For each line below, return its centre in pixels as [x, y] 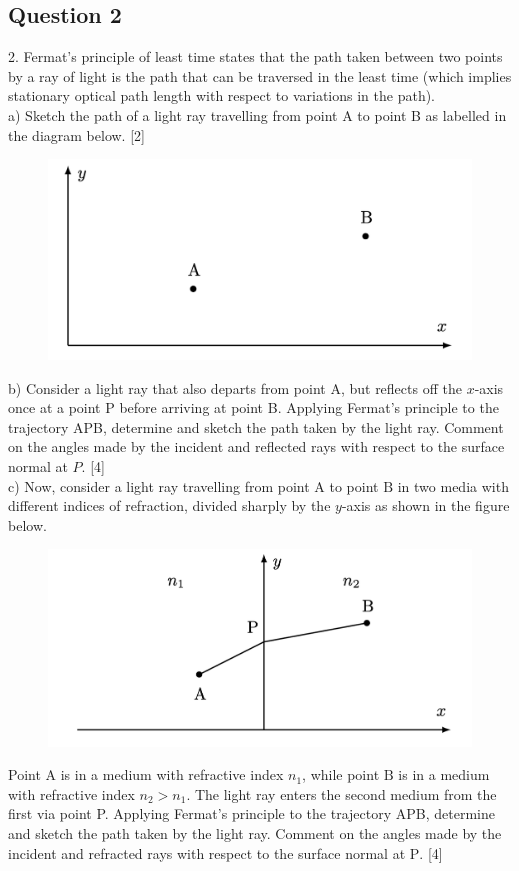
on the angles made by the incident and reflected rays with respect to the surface [256, 446]
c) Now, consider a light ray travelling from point [159, 485]
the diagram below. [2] [76, 134]
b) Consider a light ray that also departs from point [167, 387]
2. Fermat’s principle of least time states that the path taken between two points [255, 56]
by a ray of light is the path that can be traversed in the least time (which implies [260, 75]
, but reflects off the [401, 387]
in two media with [453, 485]
